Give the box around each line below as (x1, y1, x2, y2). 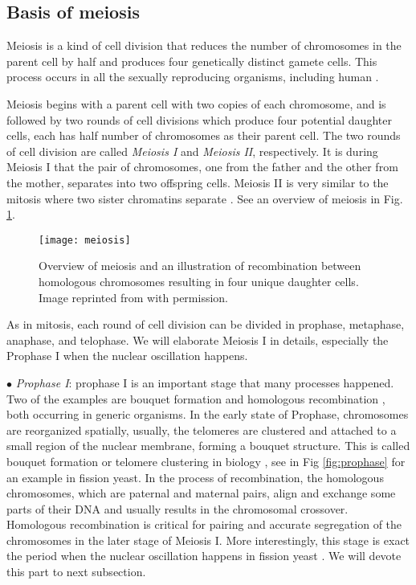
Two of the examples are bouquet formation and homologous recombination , (6, 390, 385, 407)
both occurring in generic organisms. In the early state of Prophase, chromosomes (6, 406, 409, 423)
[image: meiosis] (39, 234, 131, 246)
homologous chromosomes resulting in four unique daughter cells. (39, 272, 359, 289)
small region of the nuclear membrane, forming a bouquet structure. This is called (6, 437, 410, 454)
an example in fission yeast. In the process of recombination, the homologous (6, 468, 384, 485)
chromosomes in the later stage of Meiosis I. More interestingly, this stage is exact (6, 531, 410, 548)
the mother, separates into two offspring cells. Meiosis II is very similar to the (6, 174, 389, 190)
